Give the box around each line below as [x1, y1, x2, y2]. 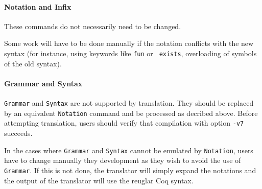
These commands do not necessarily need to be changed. [4, 20, 181, 31]
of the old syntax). [4, 58, 62, 68]
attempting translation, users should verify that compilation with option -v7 [4, 117, 244, 128]
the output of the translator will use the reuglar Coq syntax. [4, 175, 194, 185]
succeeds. [4, 128, 33, 138]
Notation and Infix [4, 1, 72, 12]
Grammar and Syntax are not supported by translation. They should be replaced [4, 98, 254, 108]
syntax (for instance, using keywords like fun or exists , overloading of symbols [4, 48, 257, 58]
